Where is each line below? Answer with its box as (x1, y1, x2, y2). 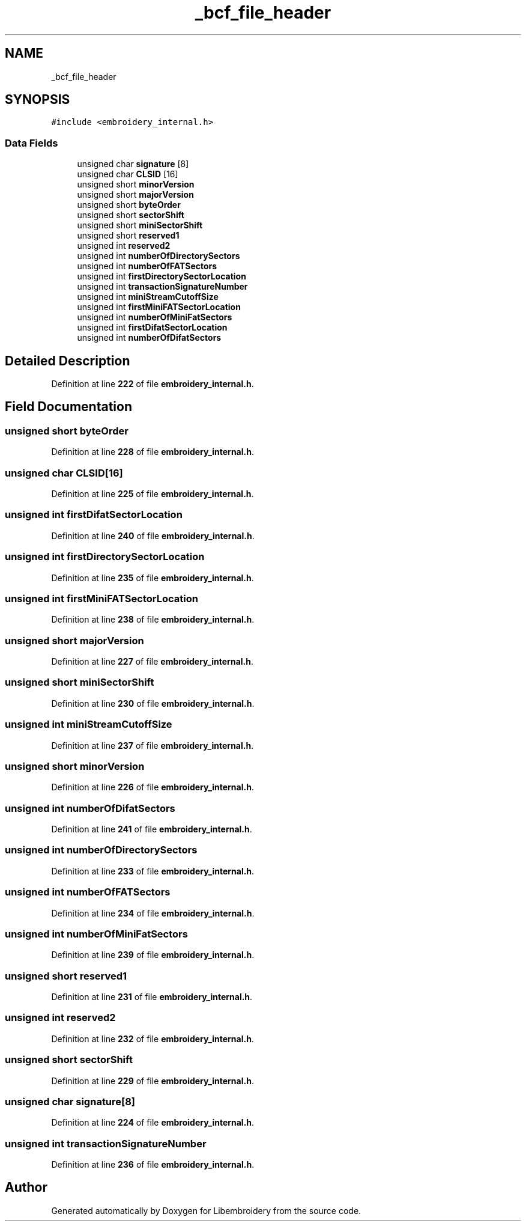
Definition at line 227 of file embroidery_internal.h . (51, 656, 253, 666)
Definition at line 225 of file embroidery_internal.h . (51, 489, 254, 499)
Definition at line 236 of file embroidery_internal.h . (51, 1159, 255, 1170)
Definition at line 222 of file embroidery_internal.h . (51, 379, 254, 389)
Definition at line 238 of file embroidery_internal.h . (51, 614, 255, 625)
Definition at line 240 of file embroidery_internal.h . (51, 530, 255, 541)
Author (5, 1180, 47, 1195)
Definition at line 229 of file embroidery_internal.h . (51, 1075, 254, 1086)
